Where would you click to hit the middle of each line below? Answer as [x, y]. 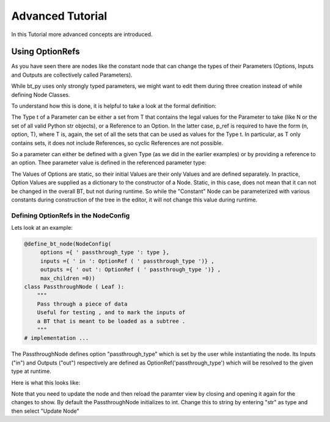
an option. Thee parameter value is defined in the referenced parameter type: [109, 163]
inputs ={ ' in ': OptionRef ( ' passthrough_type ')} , [127, 261]
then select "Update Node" [45, 411]
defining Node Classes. [41, 94]
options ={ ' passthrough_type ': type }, [105, 252]
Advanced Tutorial [59, 16]
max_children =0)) [68, 278]
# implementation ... [57, 338]
